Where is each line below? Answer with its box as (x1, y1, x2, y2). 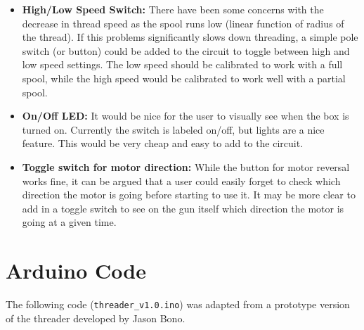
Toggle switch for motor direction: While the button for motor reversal (22, 159, 350, 174)
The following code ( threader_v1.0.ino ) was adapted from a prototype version (6, 297, 350, 312)
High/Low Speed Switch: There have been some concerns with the (22, 2, 324, 16)
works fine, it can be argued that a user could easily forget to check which (22, 173, 341, 188)
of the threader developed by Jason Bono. (6, 310, 186, 325)
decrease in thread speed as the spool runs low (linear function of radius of (22, 15, 344, 30)
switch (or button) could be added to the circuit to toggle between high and (22, 43, 350, 58)
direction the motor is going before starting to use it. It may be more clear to (22, 187, 356, 202)
